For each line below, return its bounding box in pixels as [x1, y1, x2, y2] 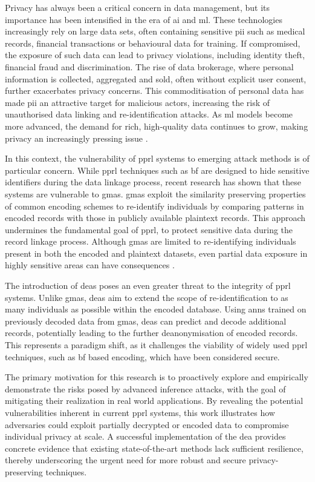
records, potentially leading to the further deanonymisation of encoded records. [5, 326, 298, 339]
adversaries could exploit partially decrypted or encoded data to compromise [5, 418, 289, 431]
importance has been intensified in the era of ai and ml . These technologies [5, 13, 282, 25]
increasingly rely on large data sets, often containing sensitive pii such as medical [5, 25, 305, 38]
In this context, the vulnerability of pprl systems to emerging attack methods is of [5, 152, 310, 165]
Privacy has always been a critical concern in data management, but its [5, 1, 270, 13]
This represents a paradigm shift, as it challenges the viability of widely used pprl [5, 338, 308, 351]
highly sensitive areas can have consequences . [5, 259, 175, 271]
